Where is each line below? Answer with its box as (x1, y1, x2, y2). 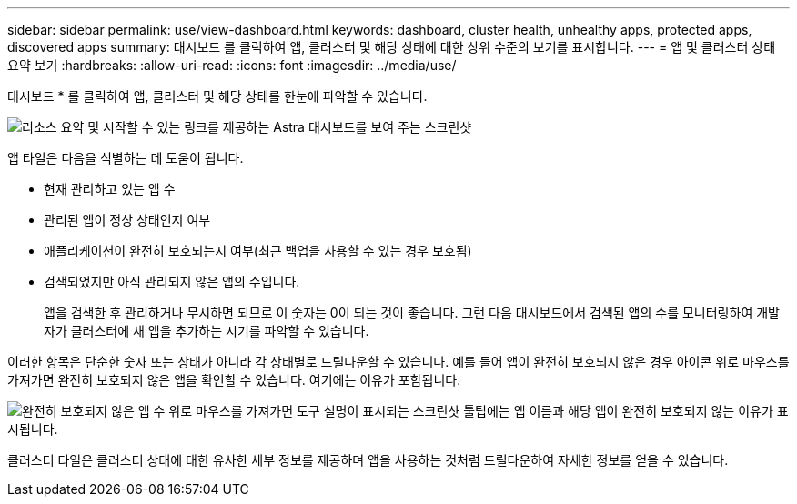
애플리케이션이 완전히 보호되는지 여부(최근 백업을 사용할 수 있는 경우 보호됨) (44, 243, 472, 258)
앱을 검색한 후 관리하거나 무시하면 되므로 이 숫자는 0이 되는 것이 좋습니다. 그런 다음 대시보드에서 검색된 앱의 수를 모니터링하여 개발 (44, 305, 780, 320)
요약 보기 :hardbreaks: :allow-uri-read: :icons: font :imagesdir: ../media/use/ (7, 57, 457, 73)
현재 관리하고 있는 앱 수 (44, 181, 176, 197)
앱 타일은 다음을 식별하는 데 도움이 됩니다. (7, 150, 244, 166)
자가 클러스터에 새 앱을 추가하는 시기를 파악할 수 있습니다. (44, 323, 369, 338)
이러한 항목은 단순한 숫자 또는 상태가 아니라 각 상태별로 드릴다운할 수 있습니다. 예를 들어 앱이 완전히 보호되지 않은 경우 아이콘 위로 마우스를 (7, 354, 790, 369)
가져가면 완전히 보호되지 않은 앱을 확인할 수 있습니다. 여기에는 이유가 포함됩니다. (7, 372, 461, 388)
